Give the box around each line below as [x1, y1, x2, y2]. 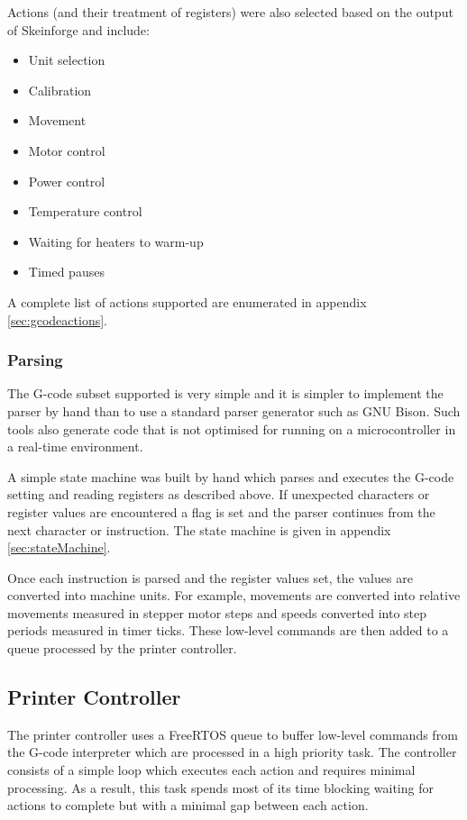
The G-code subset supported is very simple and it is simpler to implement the [7, 384, 444, 403]
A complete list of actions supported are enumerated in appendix [7, 292, 367, 311]
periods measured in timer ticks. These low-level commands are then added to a [7, 621, 449, 640]
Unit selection [28, 50, 105, 69]
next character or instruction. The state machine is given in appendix [7, 520, 391, 539]
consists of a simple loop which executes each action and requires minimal [7, 761, 416, 779]
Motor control [28, 141, 105, 159]
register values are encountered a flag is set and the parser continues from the [7, 502, 435, 521]
